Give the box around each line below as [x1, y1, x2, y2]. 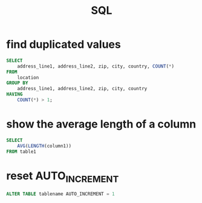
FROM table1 [6, 149, 36, 155]
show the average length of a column [6, 117, 197, 131]
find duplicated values [6, 37, 121, 51]
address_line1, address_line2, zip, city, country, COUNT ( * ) [17, 63, 174, 69]
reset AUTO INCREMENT [6, 169, 119, 185]
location [17, 74, 39, 80]
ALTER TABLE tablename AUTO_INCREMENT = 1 [6, 191, 115, 197]
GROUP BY [6, 80, 28, 86]
